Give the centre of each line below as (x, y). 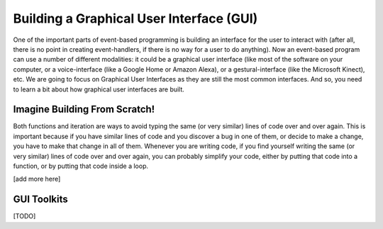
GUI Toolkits (40, 200)
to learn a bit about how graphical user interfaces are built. (99, 89)
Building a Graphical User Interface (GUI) (135, 18)
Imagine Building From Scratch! (84, 110)
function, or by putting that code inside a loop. (81, 166)
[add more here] (37, 179)
